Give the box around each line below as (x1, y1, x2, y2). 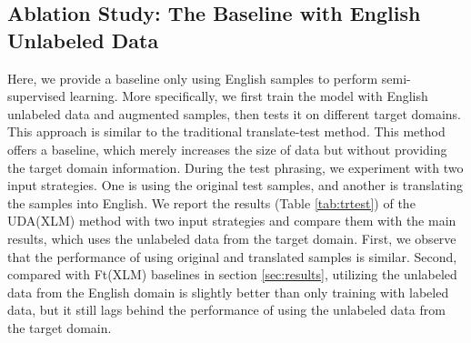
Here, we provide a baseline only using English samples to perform (7, 68, 378, 87)
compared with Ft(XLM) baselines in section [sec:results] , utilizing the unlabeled (7, 265, 457, 284)
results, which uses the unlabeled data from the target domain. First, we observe (7, 228, 456, 247)
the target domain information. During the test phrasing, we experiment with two (7, 157, 464, 177)
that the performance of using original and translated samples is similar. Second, (7, 247, 457, 266)
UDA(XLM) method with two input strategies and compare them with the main (7, 211, 456, 230)
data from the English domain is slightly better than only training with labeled (7, 282, 449, 301)
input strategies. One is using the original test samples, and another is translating (7, 176, 463, 195)
